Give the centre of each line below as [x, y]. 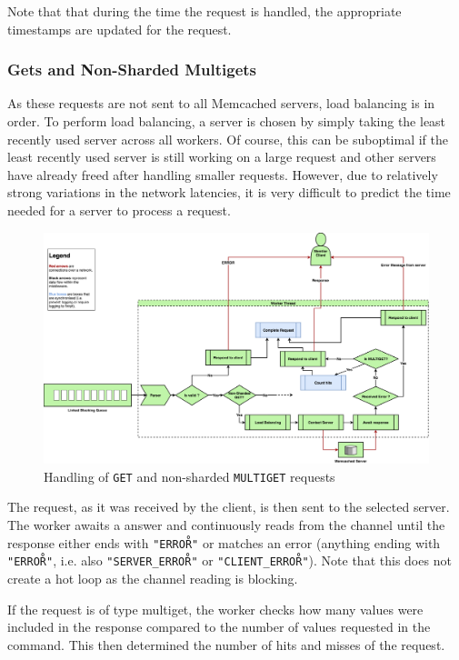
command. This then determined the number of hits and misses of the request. [226, 644]
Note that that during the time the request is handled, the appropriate [205, 11]
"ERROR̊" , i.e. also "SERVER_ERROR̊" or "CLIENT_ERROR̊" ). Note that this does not [229, 560]
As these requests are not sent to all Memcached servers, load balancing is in [221, 103]
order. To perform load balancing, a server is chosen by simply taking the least [227, 121]
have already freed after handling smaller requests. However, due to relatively [223, 174]
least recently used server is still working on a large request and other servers [222, 157]
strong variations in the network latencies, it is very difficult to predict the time [229, 192]
